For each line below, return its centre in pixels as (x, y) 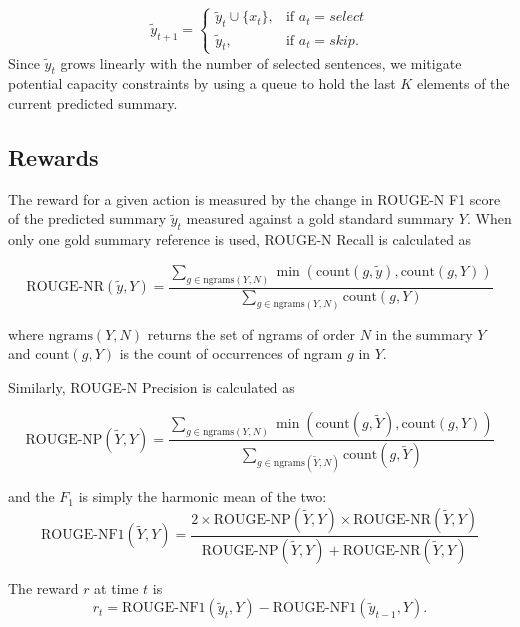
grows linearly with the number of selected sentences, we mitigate (261, 62)
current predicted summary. (93, 102)
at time (116, 587)
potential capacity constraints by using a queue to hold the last (202, 83)
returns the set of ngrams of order (251, 333)
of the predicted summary (87, 218)
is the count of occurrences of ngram (231, 353)
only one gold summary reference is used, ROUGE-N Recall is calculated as (240, 239)
